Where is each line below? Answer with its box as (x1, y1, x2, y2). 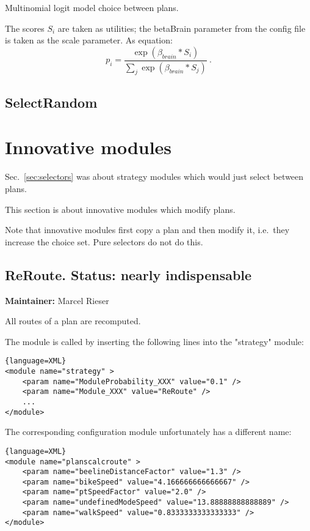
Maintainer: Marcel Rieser (5, 294, 109, 306)
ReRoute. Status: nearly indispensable (5, 265, 252, 284)
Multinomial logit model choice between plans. (5, 1, 179, 13)
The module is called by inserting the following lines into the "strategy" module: (5, 335, 304, 347)
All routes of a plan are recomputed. (5, 314, 141, 327)
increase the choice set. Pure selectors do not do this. (5, 235, 203, 248)
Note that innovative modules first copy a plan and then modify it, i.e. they (5, 223, 290, 236)
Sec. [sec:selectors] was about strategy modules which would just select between (5, 170, 304, 183)
